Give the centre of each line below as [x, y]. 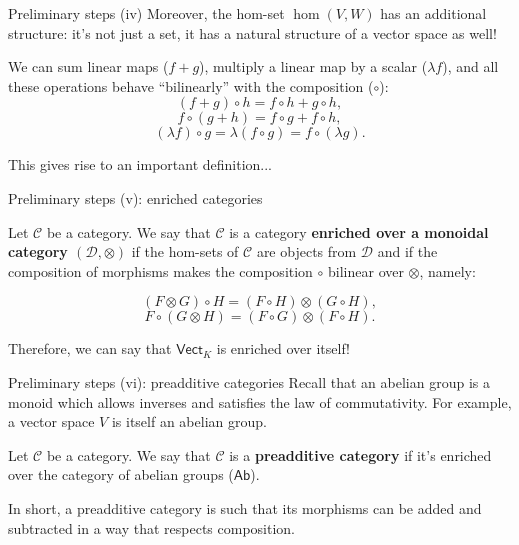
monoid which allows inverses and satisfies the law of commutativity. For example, [260, 401]
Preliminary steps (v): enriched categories [135, 197]
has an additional [433, 13]
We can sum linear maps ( [88, 66]
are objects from [306, 251]
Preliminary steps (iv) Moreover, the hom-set [146, 13]
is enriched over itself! [283, 348]
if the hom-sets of [185, 251]
